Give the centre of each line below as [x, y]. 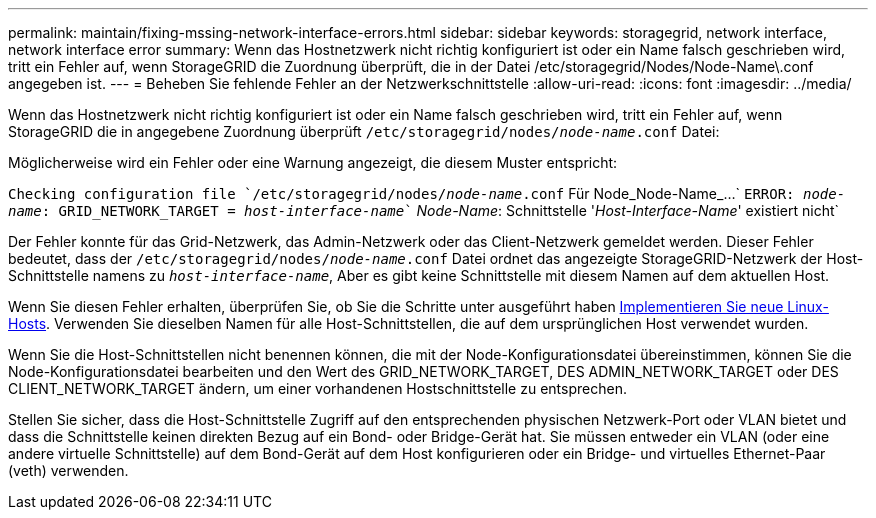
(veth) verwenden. [68, 470]
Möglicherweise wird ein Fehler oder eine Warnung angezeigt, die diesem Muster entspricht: [313, 162]
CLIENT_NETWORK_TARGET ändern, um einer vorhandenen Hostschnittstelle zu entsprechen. [317, 388]
